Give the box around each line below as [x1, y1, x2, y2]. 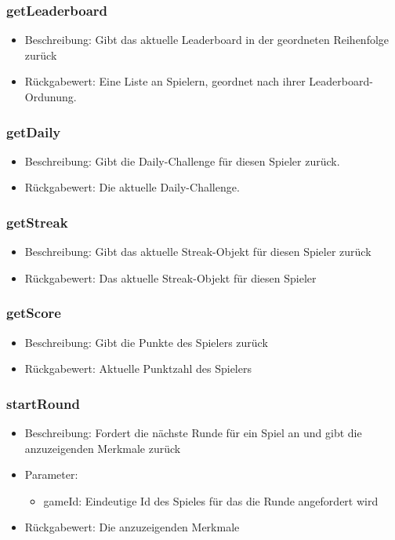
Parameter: [24, 466, 78, 483]
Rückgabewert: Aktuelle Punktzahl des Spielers [24, 360, 252, 377]
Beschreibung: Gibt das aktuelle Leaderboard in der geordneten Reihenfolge [24, 31, 390, 48]
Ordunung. [24, 89, 77, 104]
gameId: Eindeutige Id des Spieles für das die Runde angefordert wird [43, 492, 379, 509]
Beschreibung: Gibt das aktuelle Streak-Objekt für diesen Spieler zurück [24, 243, 371, 260]
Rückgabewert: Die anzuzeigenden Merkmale [24, 519, 240, 535]
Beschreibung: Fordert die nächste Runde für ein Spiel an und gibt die [24, 425, 362, 441]
